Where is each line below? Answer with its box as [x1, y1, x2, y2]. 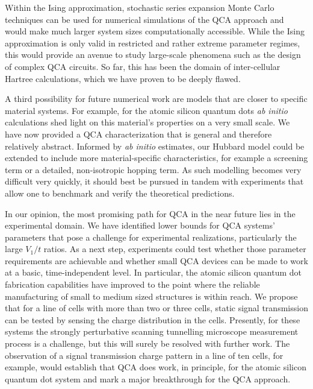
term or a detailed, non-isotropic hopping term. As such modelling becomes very [5, 163, 302, 176]
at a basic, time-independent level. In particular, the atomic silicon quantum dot [5, 266, 302, 279]
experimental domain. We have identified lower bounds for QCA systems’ [5, 219, 275, 232]
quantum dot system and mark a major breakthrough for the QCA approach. [5, 372, 291, 385]
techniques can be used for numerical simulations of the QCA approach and [5, 13, 284, 25]
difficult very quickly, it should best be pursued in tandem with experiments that [5, 175, 304, 188]
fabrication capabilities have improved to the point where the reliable [5, 278, 260, 291]
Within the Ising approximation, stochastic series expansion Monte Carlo [5, 1, 274, 13]
